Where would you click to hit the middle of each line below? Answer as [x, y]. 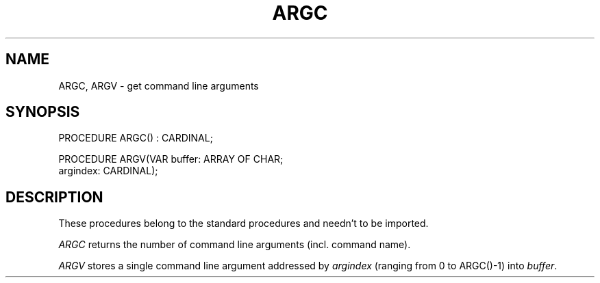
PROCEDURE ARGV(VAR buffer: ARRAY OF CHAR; [171, 159]
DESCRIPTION [54, 197]
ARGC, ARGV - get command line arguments [159, 85]
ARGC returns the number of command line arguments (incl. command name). [235, 245]
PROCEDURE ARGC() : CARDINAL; [136, 138]
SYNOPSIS [43, 112]
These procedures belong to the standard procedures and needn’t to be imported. [243, 224]
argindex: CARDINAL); [108, 171]
